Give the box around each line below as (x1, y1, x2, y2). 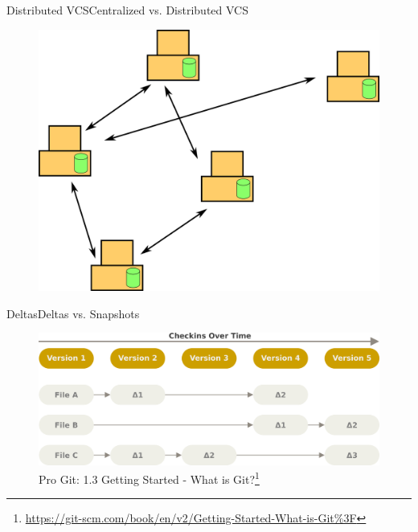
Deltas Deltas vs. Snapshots (6, 305, 140, 321)
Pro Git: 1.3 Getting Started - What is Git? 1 (39, 469, 260, 487)
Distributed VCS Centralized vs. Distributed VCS (6, 2, 248, 18)
